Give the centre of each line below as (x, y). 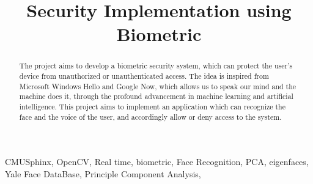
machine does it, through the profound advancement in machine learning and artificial (156, 96)
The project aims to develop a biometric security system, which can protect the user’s (156, 66)
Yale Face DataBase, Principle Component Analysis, (103, 173)
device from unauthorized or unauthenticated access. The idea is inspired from (144, 76)
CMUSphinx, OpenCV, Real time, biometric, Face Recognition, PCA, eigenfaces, (157, 162)
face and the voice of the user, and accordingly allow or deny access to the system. (150, 116)
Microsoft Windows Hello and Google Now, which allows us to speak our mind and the (158, 86)
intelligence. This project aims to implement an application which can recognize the (152, 106)
